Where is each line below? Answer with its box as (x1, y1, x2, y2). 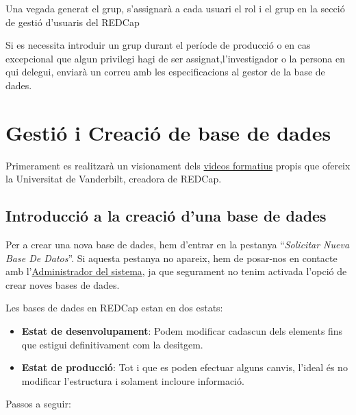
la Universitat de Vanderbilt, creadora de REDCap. (5, 171, 222, 186)
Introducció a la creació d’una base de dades (5, 205, 327, 226)
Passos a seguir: (5, 396, 71, 411)
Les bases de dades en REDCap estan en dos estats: (5, 300, 223, 315)
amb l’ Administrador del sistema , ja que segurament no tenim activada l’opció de (5, 264, 347, 278)
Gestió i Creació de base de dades (5, 118, 331, 146)
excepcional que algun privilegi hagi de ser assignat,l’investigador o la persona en (5, 51, 346, 65)
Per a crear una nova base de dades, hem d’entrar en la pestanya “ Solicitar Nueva (5, 237, 350, 252)
